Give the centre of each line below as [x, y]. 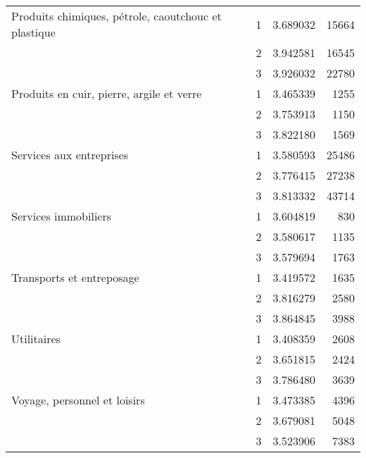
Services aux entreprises [70, 155]
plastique [33, 32]
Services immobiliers [62, 216]
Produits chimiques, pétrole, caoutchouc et [116, 16]
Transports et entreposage [75, 277]
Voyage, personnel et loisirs [78, 400]
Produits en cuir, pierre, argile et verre [107, 93]
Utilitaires [36, 339]
